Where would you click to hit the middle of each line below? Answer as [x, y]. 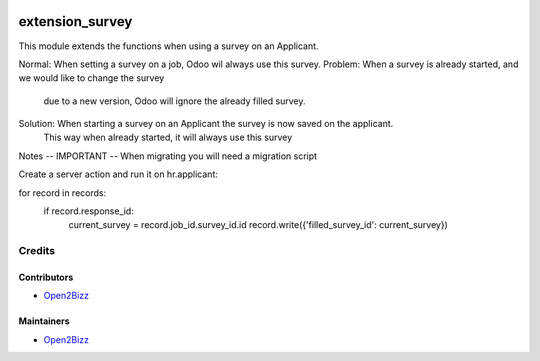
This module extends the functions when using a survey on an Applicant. [168, 46]
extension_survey [75, 21]
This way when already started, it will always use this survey [168, 137]
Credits [36, 251]
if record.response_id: [88, 211]
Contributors [46, 277]
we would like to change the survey [91, 78]
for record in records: [62, 192]
